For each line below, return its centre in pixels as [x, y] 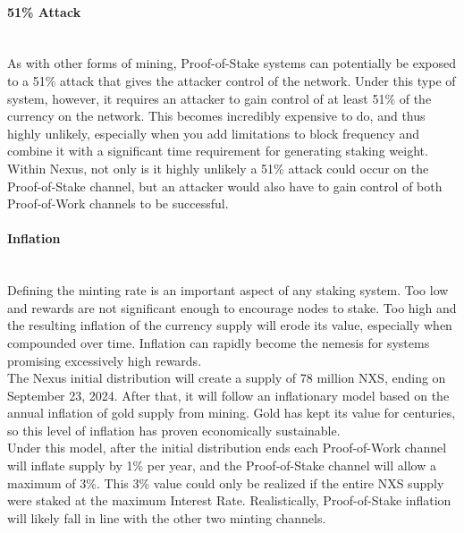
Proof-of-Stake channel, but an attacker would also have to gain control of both [225, 186]
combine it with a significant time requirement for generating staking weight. [218, 151]
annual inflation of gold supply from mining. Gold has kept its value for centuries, [232, 413]
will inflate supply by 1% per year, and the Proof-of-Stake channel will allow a [222, 465]
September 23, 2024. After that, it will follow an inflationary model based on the [228, 395]
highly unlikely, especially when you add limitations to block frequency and [214, 133]
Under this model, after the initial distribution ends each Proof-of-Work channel [227, 448]
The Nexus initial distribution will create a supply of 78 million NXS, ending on [227, 378]
